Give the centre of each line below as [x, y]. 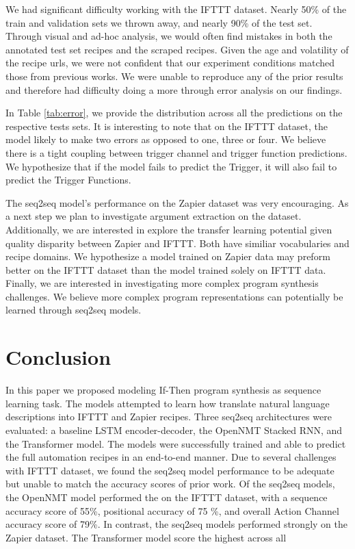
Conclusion [58, 357]
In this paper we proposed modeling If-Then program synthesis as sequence [163, 390]
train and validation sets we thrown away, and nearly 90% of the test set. [159, 22]
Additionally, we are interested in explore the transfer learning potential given [169, 229]
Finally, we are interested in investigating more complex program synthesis [162, 283]
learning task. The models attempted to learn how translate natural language [168, 403]
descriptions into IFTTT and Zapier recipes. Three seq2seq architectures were [169, 417]
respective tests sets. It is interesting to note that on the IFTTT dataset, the [167, 126]
